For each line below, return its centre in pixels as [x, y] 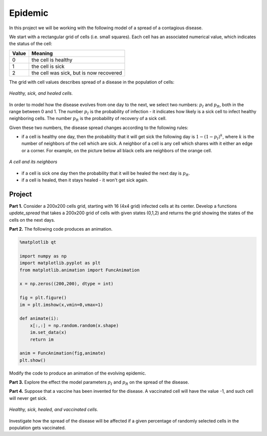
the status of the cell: [31, 44]
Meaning [42, 53]
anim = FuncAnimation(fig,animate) [63, 353]
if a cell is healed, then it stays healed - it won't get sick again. [85, 180]
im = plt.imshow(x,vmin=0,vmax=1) [61, 305]
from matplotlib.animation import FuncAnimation [80, 270]
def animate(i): [39, 318]
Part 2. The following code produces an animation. [61, 229]
